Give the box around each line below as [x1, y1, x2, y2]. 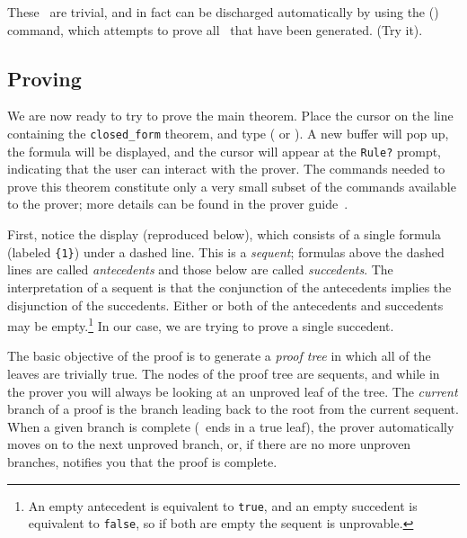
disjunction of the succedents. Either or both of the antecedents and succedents [7, 295, 444, 314]
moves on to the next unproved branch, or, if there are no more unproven [7, 435, 411, 453]
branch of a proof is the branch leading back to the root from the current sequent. [7, 399, 459, 418]
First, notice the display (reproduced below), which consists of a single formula [7, 225, 442, 244]
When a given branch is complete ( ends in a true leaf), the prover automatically [7, 417, 454, 435]
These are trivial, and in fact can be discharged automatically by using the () [7, 3, 439, 21]
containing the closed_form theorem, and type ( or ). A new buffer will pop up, [7, 123, 449, 142]
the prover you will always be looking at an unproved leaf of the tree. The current [7, 381, 458, 400]
